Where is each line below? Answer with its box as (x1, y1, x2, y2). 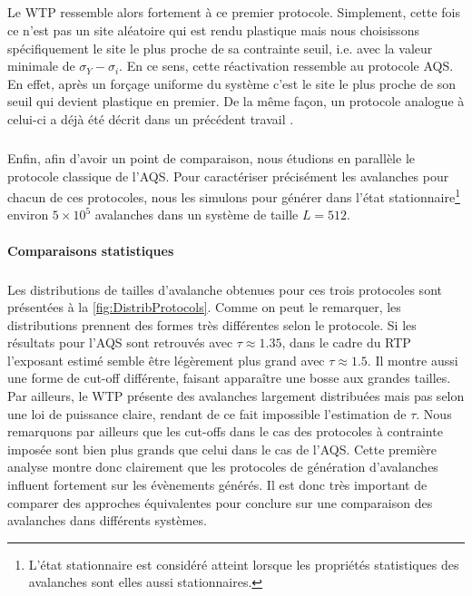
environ (7, 205, 49, 224)
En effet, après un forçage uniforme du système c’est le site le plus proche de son (7, 73, 456, 93)
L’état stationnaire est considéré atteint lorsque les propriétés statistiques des (28, 554, 459, 573)
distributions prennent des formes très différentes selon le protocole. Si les (7, 315, 417, 334)
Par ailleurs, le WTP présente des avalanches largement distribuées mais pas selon (7, 386, 465, 405)
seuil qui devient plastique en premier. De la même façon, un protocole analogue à (7, 92, 465, 111)
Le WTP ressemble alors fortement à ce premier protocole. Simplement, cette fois (7, 3, 461, 22)
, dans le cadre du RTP (281, 333, 411, 352)
